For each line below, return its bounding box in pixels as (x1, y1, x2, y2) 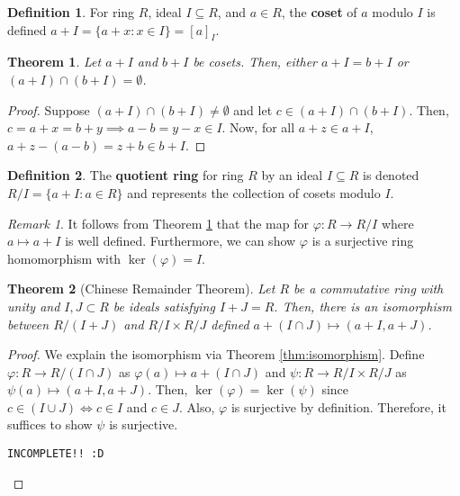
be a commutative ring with (293, 279, 444, 298)
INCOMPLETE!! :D (7, 447, 104, 461)
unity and (7, 296, 60, 315)
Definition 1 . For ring (7, 3, 135, 21)
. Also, (179, 397, 215, 416)
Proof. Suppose (7, 100, 90, 119)
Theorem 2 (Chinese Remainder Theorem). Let (7, 279, 275, 298)
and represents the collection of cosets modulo (127, 183, 381, 202)
